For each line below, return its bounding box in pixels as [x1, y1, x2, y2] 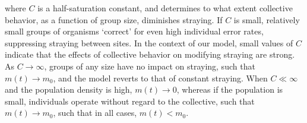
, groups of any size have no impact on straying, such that [44, 59, 255, 72]
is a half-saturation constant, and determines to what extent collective [37, 2, 293, 14]
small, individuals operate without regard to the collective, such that [5, 94, 255, 107]
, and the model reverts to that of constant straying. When [53, 71, 268, 84]
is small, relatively [233, 13, 300, 26]
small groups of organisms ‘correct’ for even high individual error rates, [5, 25, 264, 37]
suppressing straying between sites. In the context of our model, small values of [5, 36, 293, 49]
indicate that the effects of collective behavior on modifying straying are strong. [5, 48, 295, 61]
